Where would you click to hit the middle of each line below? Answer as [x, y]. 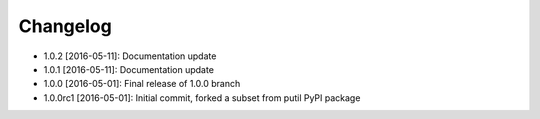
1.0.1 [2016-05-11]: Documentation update [129, 69]
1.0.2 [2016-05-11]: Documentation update [130, 56]
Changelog [65, 26]
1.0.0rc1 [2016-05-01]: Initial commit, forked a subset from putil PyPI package [202, 97]
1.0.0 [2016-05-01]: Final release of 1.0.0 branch [142, 84]
